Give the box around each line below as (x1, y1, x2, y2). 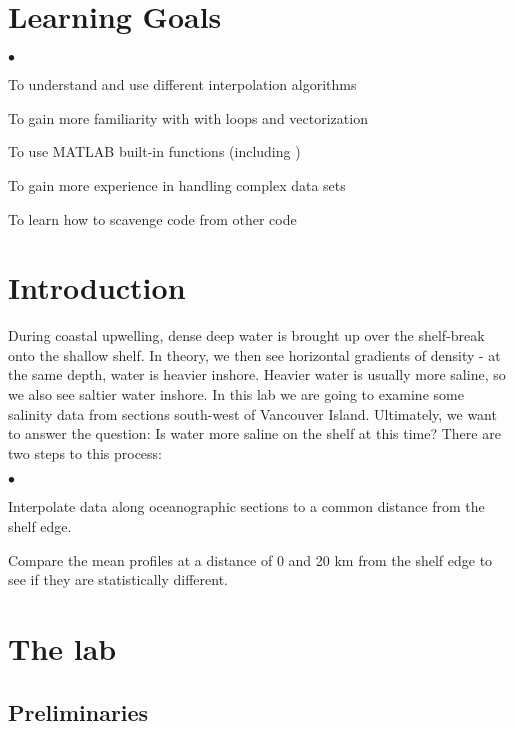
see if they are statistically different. (8, 569, 229, 590)
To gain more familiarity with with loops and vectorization (8, 107, 368, 128)
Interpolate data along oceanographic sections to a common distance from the (8, 496, 485, 517)
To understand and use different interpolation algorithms (8, 74, 357, 95)
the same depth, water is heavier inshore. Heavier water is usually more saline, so (8, 364, 506, 385)
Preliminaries (8, 696, 149, 727)
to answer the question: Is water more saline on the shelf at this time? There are (8, 423, 501, 444)
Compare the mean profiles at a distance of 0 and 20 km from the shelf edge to (8, 549, 493, 570)
